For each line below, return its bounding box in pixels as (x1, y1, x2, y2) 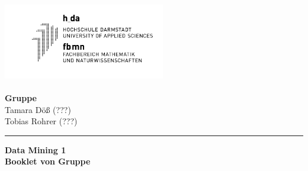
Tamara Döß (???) (5, 103, 71, 115)
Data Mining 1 (5, 143, 66, 156)
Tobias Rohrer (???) (5, 115, 78, 127)
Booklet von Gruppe (5, 155, 91, 167)
